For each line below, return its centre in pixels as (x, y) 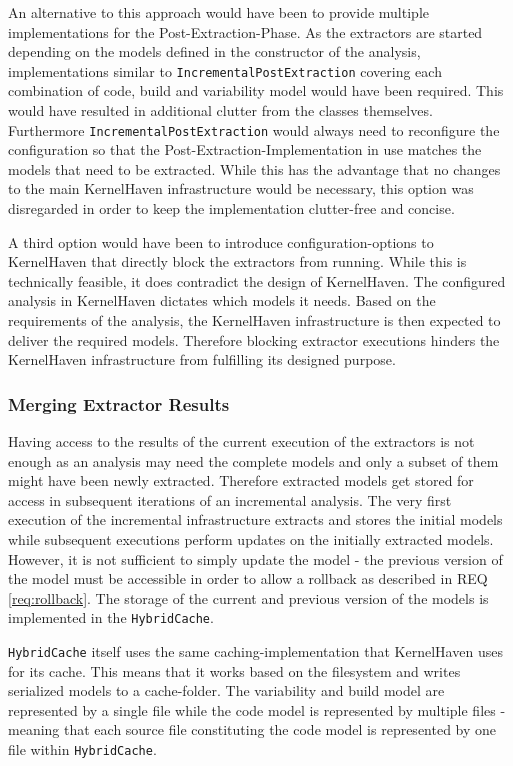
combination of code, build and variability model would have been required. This (256, 90)
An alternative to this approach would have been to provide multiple (218, 12)
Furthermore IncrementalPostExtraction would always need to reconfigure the (254, 129)
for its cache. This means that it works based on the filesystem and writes (234, 670)
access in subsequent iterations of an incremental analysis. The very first (230, 499)
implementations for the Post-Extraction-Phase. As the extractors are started (245, 31)
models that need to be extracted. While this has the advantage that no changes (254, 168)
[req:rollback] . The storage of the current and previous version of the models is (248, 597)
